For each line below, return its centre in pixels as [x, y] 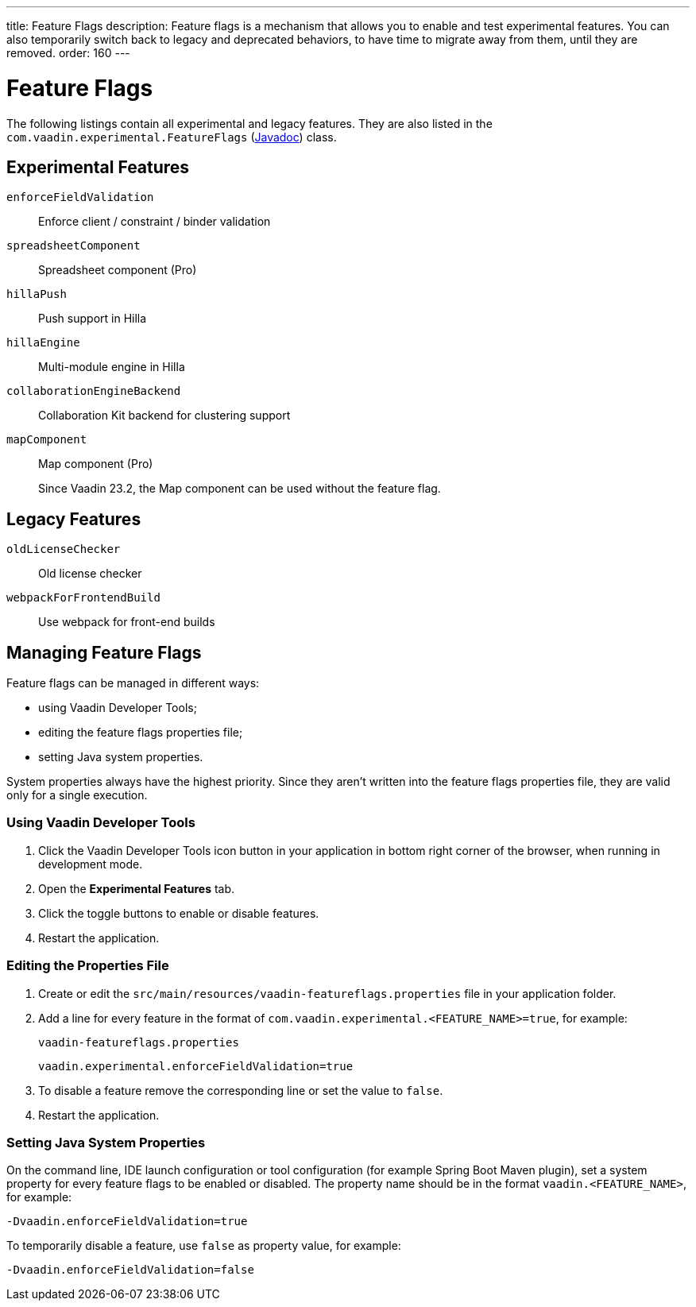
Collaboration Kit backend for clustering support [164, 416]
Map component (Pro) [96, 464]
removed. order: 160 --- [68, 53]
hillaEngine [43, 343]
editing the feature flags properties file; [141, 733]
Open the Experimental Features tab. [137, 888]
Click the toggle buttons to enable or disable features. [179, 913]
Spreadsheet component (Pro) [118, 270]
